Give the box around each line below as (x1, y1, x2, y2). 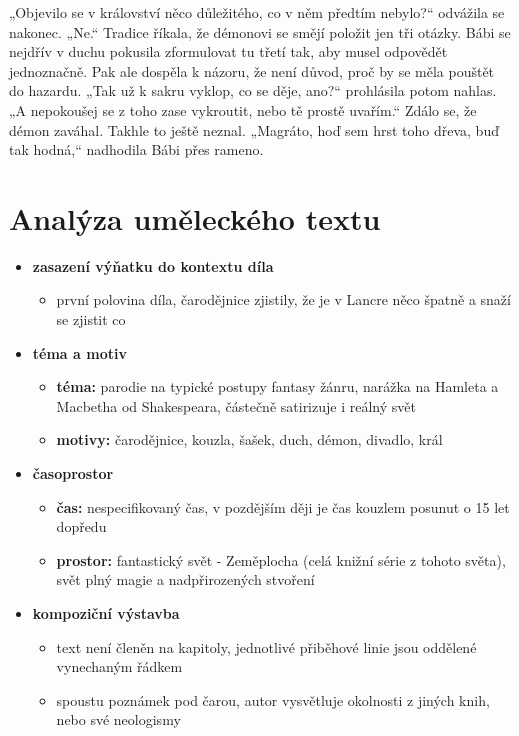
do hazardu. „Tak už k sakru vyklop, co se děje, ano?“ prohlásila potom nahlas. (9, 80, 497, 101)
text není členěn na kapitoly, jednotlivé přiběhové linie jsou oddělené (56, 636, 477, 657)
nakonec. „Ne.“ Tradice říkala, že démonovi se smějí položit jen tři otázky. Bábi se (9, 21, 511, 42)
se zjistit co (56, 309, 126, 330)
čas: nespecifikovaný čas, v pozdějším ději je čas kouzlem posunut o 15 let (56, 496, 510, 517)
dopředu (56, 516, 107, 537)
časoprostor (32, 463, 114, 484)
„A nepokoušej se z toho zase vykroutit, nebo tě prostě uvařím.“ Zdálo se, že (9, 99, 477, 120)
